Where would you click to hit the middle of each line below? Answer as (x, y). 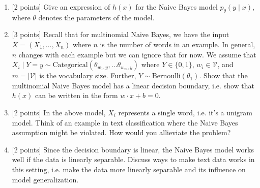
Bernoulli (166, 76)
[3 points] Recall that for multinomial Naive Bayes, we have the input (121, 34)
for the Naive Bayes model (177, 7)
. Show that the (223, 75)
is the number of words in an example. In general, (178, 44)
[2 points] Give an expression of (61, 7)
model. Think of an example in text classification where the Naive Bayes (125, 122)
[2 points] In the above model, (59, 112)
